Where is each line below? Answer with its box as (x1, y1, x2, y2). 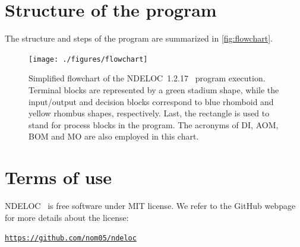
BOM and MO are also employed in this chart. (29, 130, 199, 142)
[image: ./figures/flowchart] (29, 55, 148, 64)
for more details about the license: (5, 211, 129, 223)
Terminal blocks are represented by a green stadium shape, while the (29, 83, 279, 96)
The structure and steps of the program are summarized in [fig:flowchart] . (5, 32, 273, 45)
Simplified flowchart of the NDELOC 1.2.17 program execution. (29, 72, 266, 84)
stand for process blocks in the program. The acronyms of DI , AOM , (29, 118, 279, 131)
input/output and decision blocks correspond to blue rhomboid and (29, 95, 274, 107)
